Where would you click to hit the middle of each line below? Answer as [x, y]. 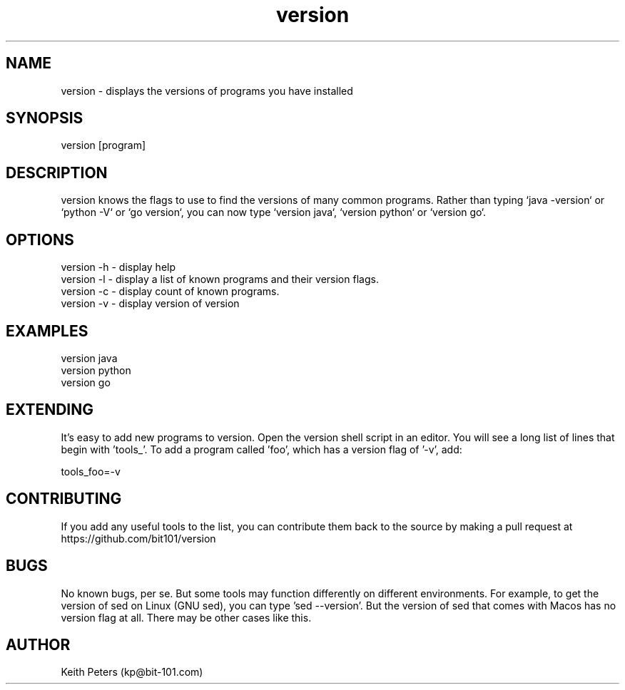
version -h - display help [118, 267]
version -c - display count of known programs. [170, 292]
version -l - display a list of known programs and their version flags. [220, 279]
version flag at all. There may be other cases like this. [186, 617]
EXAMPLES [47, 331]
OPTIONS [40, 240]
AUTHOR [38, 644]
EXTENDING [50, 410]
